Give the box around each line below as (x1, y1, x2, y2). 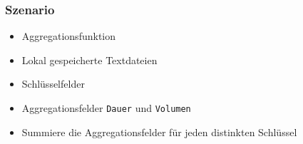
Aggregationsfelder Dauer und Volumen (21, 101, 191, 115)
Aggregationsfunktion (21, 29, 116, 43)
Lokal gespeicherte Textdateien (21, 52, 158, 67)
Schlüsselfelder (21, 76, 85, 91)
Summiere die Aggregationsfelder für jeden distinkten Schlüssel (21, 124, 297, 139)
